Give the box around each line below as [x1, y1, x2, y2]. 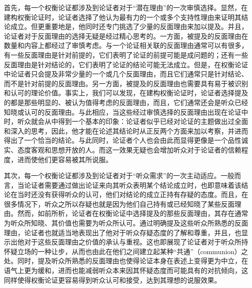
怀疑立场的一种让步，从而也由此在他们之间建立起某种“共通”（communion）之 [4, 246, 248, 256]
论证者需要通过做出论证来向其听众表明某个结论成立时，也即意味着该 [24, 180, 241, 190]
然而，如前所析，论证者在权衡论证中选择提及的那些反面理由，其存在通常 [17, 208, 248, 218]
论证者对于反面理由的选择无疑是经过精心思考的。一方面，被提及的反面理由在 [4, 30, 248, 41]
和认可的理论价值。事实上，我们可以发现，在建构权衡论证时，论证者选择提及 [4, 88, 248, 98]
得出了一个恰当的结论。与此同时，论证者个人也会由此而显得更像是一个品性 [4, 135, 241, 145]
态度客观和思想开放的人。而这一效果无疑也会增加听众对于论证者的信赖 [17, 144, 241, 154]
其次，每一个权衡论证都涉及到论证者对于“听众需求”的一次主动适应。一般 [4, 170, 235, 181]
